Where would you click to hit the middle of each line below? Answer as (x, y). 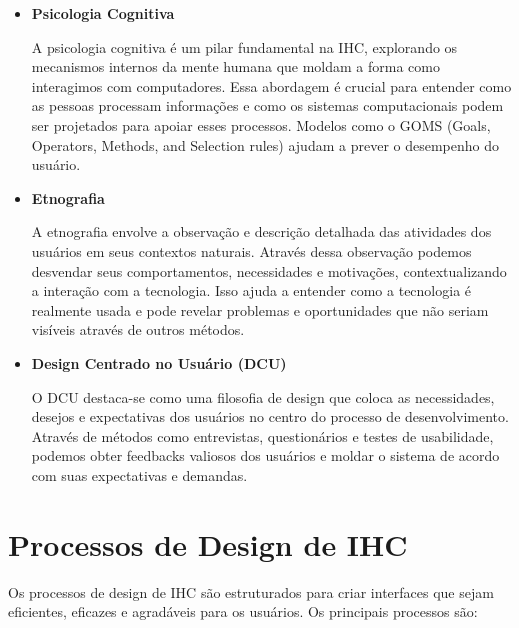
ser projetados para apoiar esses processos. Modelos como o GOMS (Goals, (261, 124)
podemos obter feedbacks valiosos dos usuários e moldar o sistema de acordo (265, 455)
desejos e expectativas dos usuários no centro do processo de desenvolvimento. (270, 416)
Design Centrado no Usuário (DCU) (159, 362)
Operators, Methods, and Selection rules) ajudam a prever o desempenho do (265, 144)
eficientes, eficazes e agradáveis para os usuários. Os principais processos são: (243, 611)
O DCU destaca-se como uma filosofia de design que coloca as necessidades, (263, 396)
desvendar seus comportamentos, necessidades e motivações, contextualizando (269, 270)
